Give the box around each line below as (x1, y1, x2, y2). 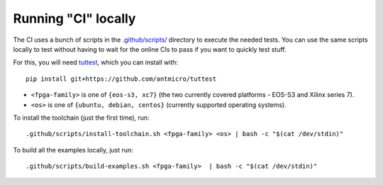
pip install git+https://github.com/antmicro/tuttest (26, 74, 216, 83)
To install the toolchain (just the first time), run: (13, 113, 150, 122)
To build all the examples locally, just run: (13, 145, 134, 154)
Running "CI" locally (13, 11, 136, 26)
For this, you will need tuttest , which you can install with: (13, 58, 179, 67)
